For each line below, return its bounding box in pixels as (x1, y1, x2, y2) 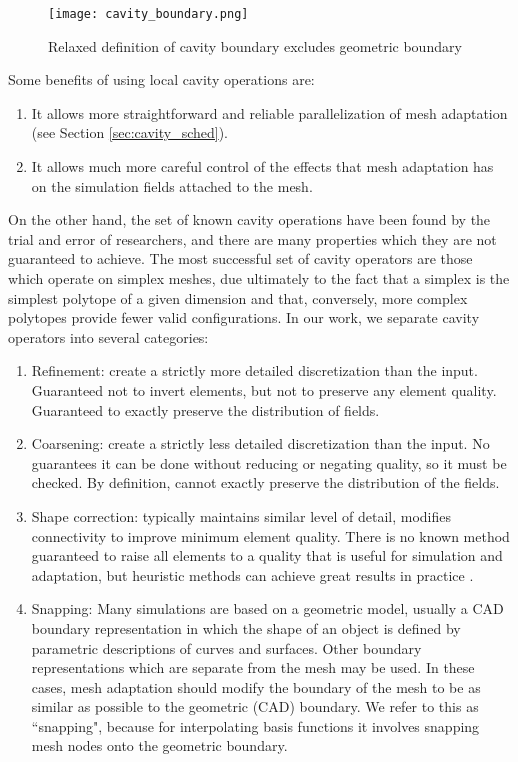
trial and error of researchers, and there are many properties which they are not (8, 228, 497, 249)
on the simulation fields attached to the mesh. (31, 175, 313, 196)
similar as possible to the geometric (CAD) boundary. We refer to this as (31, 696, 479, 717)
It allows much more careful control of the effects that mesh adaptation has (31, 156, 494, 177)
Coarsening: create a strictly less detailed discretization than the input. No (31, 433, 490, 454)
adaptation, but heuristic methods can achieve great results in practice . (31, 564, 474, 585)
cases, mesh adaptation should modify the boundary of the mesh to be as (31, 676, 481, 697)
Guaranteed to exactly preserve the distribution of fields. (31, 399, 380, 420)
